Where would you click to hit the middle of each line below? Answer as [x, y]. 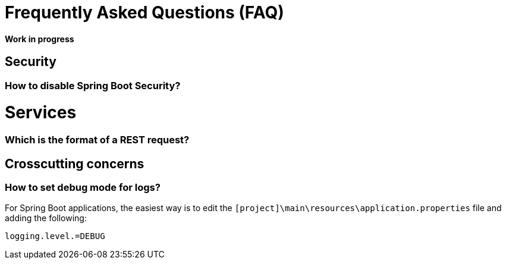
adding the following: [46, 218]
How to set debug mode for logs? [83, 187]
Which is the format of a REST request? [97, 140]
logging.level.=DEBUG [55, 236]
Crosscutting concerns [75, 164]
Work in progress [40, 39]
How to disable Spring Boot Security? [93, 85]
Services [41, 113]
